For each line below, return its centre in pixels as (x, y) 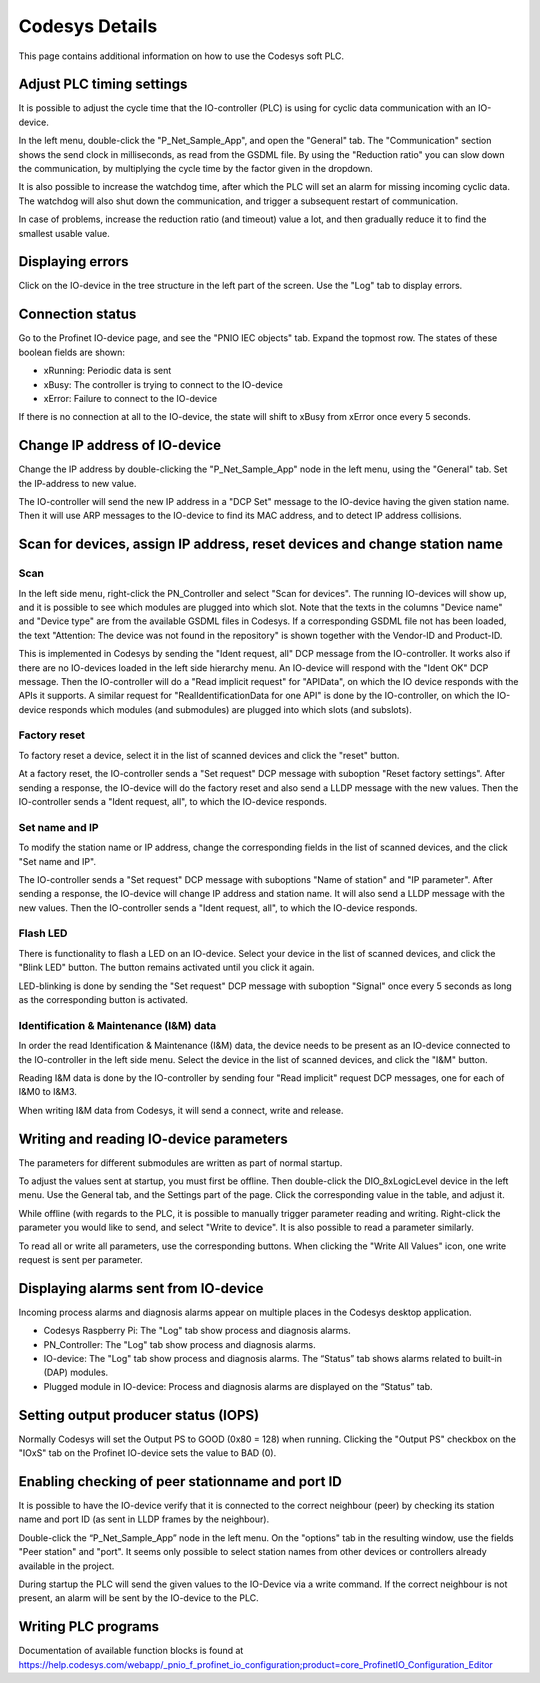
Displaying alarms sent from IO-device (141, 1288)
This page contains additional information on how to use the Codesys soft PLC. (181, 56)
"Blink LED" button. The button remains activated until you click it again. (166, 967)
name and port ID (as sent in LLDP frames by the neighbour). (144, 1519)
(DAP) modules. (76, 1372)
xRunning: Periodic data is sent (107, 371)
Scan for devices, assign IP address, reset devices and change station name (261, 544)
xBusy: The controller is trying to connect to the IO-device (163, 384)
